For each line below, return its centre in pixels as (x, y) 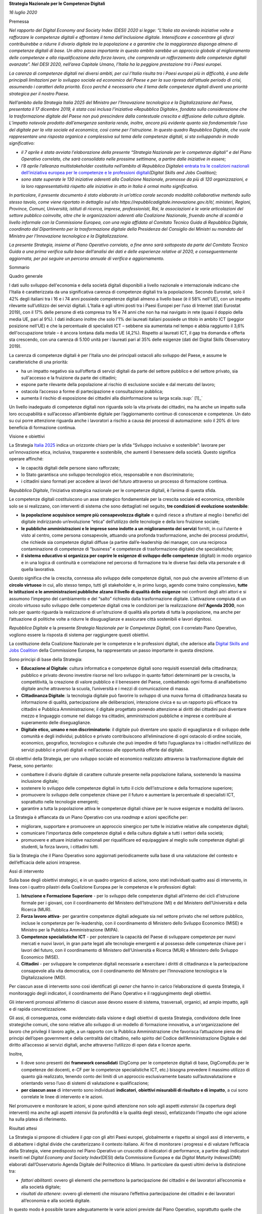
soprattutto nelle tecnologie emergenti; (60, 802)
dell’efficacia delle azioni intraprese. (45, 862)
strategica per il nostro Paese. (39, 93)
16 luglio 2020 (23, 13)
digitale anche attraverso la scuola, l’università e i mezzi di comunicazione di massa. (105, 689)
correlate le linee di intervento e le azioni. (62, 1097)
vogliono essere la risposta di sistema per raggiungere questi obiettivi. (79, 635)
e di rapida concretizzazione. (38, 1009)
